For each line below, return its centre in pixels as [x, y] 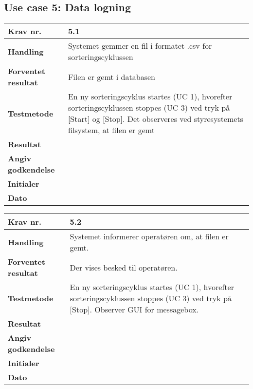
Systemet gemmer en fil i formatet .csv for [140, 46]
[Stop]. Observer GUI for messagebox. [134, 310]
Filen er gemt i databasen [111, 77]
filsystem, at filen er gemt [111, 130]
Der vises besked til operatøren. [124, 267]
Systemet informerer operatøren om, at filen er [149, 236]
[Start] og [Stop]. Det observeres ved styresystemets [155, 119]
